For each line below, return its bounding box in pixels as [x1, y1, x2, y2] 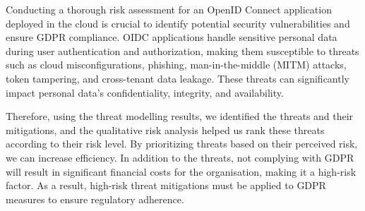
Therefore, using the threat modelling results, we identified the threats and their [6, 109, 354, 123]
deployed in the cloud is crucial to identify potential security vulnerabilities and [6, 16, 350, 30]
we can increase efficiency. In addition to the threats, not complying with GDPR [6, 150, 354, 164]
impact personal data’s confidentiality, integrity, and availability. [6, 85, 284, 100]
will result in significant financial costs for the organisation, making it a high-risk [6, 164, 357, 179]
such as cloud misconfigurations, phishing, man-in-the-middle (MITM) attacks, [6, 57, 347, 72]
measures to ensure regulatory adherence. [6, 191, 184, 206]
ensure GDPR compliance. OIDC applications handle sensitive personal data [6, 30, 337, 44]
